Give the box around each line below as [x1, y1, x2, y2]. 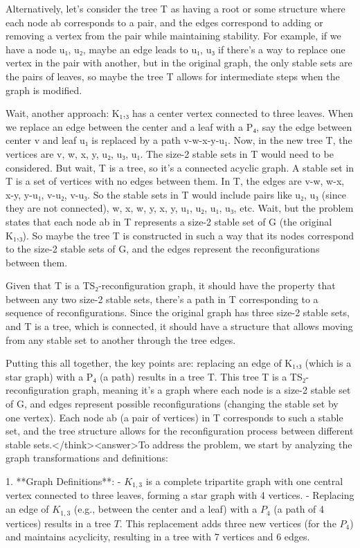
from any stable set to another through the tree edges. [6, 332, 236, 347]
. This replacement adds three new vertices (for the [119, 515, 336, 530]
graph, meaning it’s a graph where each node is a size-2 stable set [72, 383, 351, 397]
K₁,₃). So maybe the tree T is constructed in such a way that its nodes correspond [6, 228, 354, 242]
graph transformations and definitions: [6, 450, 168, 465]
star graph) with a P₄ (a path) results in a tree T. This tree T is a [6, 369, 287, 383]
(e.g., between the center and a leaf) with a [73, 502, 258, 516]
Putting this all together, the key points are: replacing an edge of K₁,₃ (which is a [6, 356, 352, 370]
